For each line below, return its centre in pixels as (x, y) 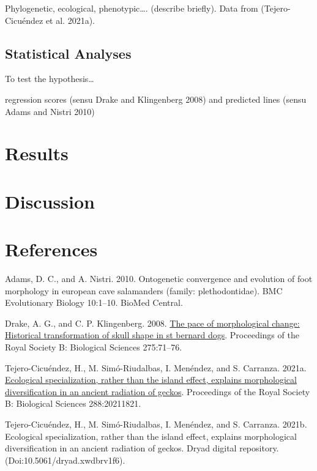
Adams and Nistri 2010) (50, 111)
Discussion (50, 201)
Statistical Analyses (68, 53)
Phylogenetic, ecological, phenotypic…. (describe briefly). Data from (132, 8)
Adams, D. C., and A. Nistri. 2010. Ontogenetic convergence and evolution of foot (159, 279)
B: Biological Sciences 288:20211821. (73, 403)
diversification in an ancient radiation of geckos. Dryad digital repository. (142, 448)
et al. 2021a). (70, 20)
